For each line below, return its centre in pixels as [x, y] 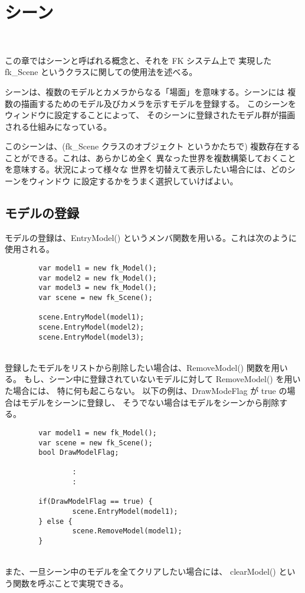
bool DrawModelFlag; [79, 453]
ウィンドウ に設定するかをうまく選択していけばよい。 [134, 181]
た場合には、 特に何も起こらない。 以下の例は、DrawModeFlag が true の [146, 391]
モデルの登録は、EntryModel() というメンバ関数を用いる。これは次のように [151, 237]
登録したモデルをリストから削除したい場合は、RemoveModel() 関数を [138, 367]
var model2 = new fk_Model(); [98, 278]
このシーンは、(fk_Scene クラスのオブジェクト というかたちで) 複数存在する [152, 146]
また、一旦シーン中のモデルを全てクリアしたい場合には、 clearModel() [140, 571]
